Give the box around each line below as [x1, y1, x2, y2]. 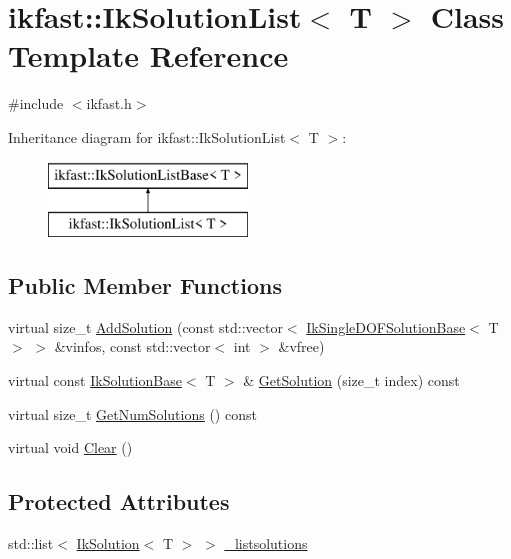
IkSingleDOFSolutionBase [306, 316, 466, 337]
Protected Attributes [8, 486, 230, 517]
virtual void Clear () [8, 437, 133, 458]
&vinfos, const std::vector [54, 336, 211, 357]
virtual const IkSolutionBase [8, 370, 182, 391]
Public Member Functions [8, 270, 282, 301]
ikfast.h [86, 93, 132, 114]
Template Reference [8, 35, 289, 76]
